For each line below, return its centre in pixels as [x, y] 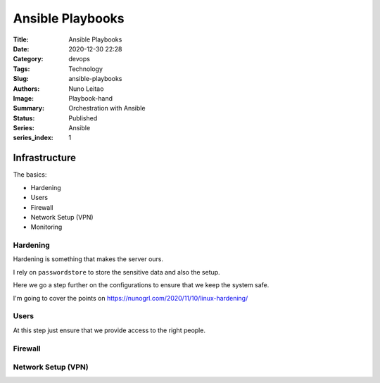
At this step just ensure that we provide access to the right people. [109, 330]
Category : [28, 59]
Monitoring [46, 227]
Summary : [29, 108]
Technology [86, 69]
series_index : [33, 138]
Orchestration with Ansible [107, 108]
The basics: [30, 175]
